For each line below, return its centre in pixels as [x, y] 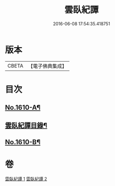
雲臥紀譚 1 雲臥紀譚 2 [26, 179]
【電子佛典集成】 [47, 66]
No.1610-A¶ [23, 108]
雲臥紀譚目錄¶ [26, 125]
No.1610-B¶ [23, 142]
